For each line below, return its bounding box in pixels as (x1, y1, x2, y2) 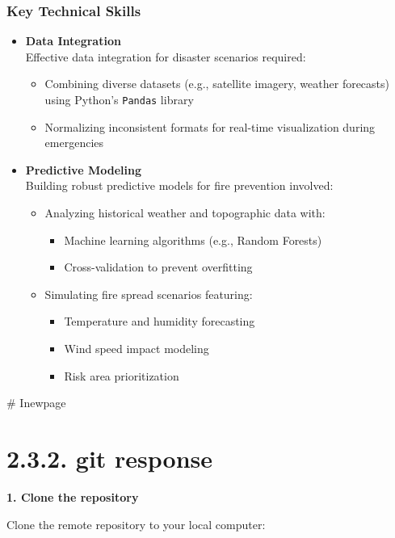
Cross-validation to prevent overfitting (64, 258, 253, 275)
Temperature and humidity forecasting (64, 313, 255, 330)
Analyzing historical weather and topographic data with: (44, 204, 326, 221)
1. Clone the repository (6, 488, 139, 505)
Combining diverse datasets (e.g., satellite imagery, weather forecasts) (44, 75, 390, 92)
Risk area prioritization (64, 367, 179, 384)
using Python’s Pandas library (44, 91, 194, 107)
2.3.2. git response (6, 441, 213, 474)
